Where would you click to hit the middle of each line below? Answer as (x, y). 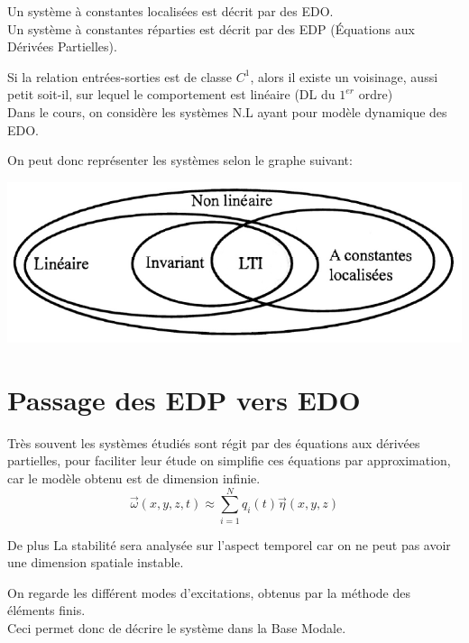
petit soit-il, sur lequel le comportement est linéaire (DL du (171, 94)
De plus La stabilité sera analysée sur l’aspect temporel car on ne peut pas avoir (229, 544)
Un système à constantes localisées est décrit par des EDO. (170, 11)
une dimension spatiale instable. (96, 562)
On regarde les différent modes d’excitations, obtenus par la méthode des (209, 592)
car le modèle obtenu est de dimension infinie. (134, 478)
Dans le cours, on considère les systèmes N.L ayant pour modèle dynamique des (227, 111)
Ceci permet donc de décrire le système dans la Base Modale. (177, 628)
